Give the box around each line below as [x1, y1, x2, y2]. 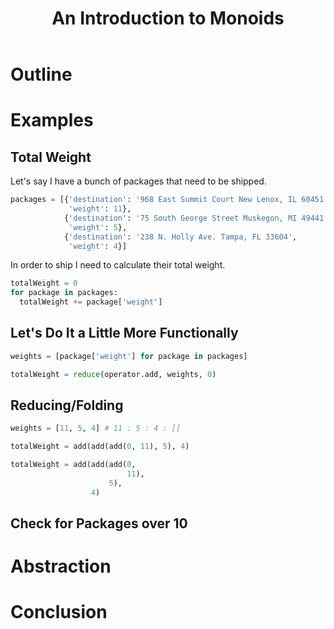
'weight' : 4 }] [68, 241, 128, 251]
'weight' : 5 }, [68, 222, 128, 232]
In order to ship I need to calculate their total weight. [10, 259, 226, 271]
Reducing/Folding [10, 397, 124, 414]
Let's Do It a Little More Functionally [10, 325, 239, 342]
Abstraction [10, 555, 112, 578]
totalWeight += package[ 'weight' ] [19, 297, 163, 307]
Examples [10, 109, 94, 132]
